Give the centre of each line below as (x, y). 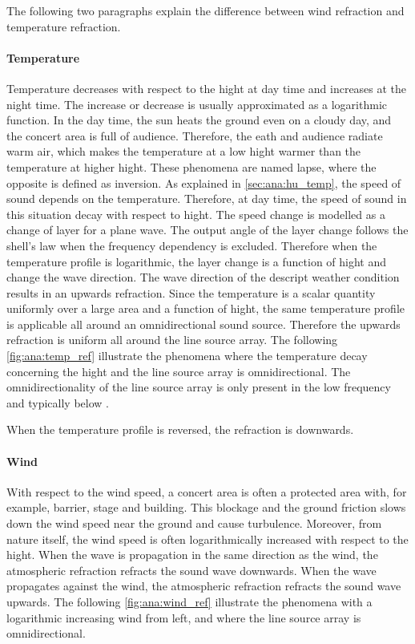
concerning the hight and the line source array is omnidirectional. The (179, 371)
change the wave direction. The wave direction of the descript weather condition (203, 277)
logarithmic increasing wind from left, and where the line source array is (184, 617)
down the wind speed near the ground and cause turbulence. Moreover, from (194, 523)
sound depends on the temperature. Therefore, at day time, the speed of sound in (207, 198)
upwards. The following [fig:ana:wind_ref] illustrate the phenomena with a (189, 601)
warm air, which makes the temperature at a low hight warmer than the (184, 151)
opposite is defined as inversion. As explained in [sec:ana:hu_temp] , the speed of (204, 182)
